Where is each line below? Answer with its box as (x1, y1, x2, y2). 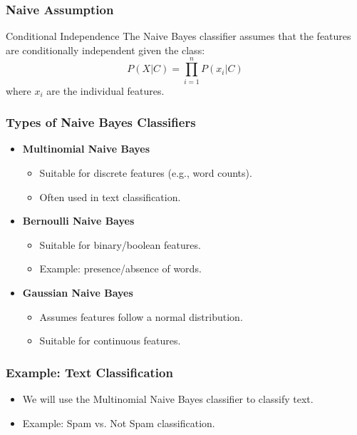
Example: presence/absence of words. (39, 261, 202, 276)
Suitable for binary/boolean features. (39, 237, 201, 252)
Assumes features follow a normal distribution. (39, 309, 243, 324)
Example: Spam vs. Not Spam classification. (22, 415, 215, 430)
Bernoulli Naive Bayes (22, 213, 135, 228)
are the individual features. (46, 83, 165, 98)
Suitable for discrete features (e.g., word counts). (39, 165, 252, 180)
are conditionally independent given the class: (6, 42, 205, 57)
